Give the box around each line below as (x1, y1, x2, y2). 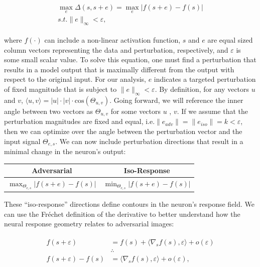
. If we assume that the (177, 105, 248, 116)
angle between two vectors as (4, 105, 93, 116)
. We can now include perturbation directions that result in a (55, 136, 243, 146)
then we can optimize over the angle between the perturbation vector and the (4, 125, 242, 136)
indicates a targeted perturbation (154, 74, 256, 84)
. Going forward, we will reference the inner (109, 94, 243, 105)
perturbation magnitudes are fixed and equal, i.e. (4, 116, 155, 126)
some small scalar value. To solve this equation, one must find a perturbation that (4, 54, 256, 65)
